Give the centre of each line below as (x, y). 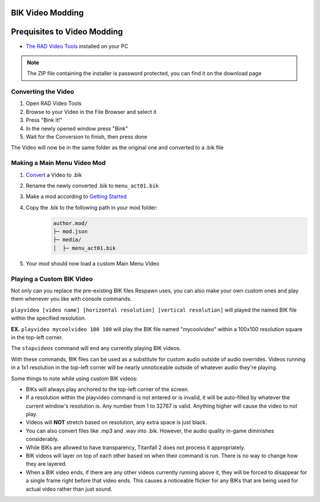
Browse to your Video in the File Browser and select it (91, 112)
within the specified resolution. (49, 318)
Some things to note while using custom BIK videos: (74, 378)
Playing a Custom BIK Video (52, 279)
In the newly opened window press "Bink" (77, 128)
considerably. (42, 439)
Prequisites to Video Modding (67, 32)
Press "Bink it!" (44, 120)
